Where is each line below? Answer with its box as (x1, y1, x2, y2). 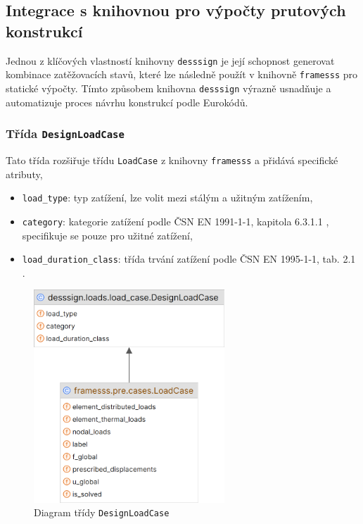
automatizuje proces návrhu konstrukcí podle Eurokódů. (6, 94, 248, 109)
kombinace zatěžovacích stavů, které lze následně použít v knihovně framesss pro (6, 67, 358, 82)
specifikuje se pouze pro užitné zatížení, (22, 227, 193, 242)
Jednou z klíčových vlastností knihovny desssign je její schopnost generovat (6, 53, 335, 68)
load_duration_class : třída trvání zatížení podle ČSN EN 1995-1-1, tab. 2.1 (22, 251, 356, 266)
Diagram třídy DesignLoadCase (34, 505, 170, 520)
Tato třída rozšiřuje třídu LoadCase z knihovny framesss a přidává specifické (6, 152, 338, 167)
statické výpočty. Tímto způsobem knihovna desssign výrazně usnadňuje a (6, 80, 331, 95)
